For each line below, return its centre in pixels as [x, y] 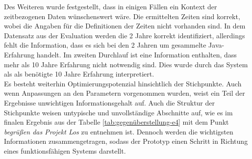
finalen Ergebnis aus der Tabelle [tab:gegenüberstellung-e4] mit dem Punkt [116, 122]
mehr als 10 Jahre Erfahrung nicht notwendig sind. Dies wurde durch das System [126, 64]
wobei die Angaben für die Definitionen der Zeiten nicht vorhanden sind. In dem [125, 26]
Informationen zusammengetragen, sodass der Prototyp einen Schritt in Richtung [126, 141]
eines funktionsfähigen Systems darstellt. [65, 150]
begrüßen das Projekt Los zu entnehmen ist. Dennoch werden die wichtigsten [119, 131]
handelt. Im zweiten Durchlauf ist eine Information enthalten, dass [137, 54]
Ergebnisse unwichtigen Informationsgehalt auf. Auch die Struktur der [110, 102]
